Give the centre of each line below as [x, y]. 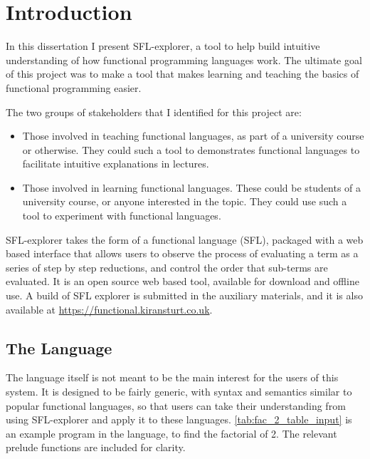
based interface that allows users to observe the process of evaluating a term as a [182, 253]
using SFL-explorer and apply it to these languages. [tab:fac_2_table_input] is [179, 419]
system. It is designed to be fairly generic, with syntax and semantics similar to [179, 392]
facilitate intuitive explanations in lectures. [116, 164]
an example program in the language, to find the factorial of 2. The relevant [171, 433]
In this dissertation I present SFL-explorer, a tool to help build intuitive [163, 46]
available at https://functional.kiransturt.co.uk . [109, 309]
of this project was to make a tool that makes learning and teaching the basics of [183, 74]
